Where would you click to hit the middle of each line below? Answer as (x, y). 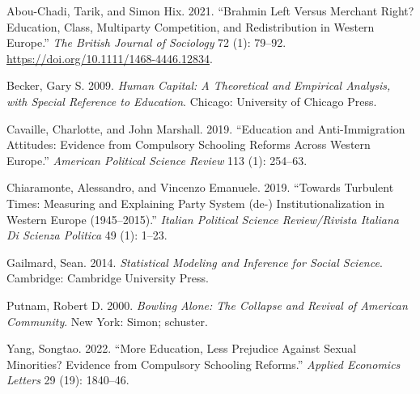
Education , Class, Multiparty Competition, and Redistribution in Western (191, 26)
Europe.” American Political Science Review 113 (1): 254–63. (157, 160)
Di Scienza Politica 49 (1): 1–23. (87, 235)
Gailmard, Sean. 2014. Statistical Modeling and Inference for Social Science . (195, 262)
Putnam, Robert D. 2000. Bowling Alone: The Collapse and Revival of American (207, 305)
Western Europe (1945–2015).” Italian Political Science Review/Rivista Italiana (203, 219)
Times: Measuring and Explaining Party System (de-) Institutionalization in (196, 203)
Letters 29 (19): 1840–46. (68, 380)
